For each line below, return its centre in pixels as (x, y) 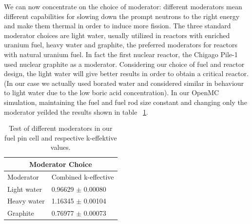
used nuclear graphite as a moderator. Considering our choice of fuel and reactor (124, 64)
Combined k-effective (83, 176)
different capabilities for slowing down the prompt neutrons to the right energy (122, 16)
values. (60, 147)
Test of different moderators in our (61, 128)
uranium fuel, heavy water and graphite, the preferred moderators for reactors (121, 45)
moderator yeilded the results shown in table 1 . (76, 112)
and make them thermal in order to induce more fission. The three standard (117, 26)
